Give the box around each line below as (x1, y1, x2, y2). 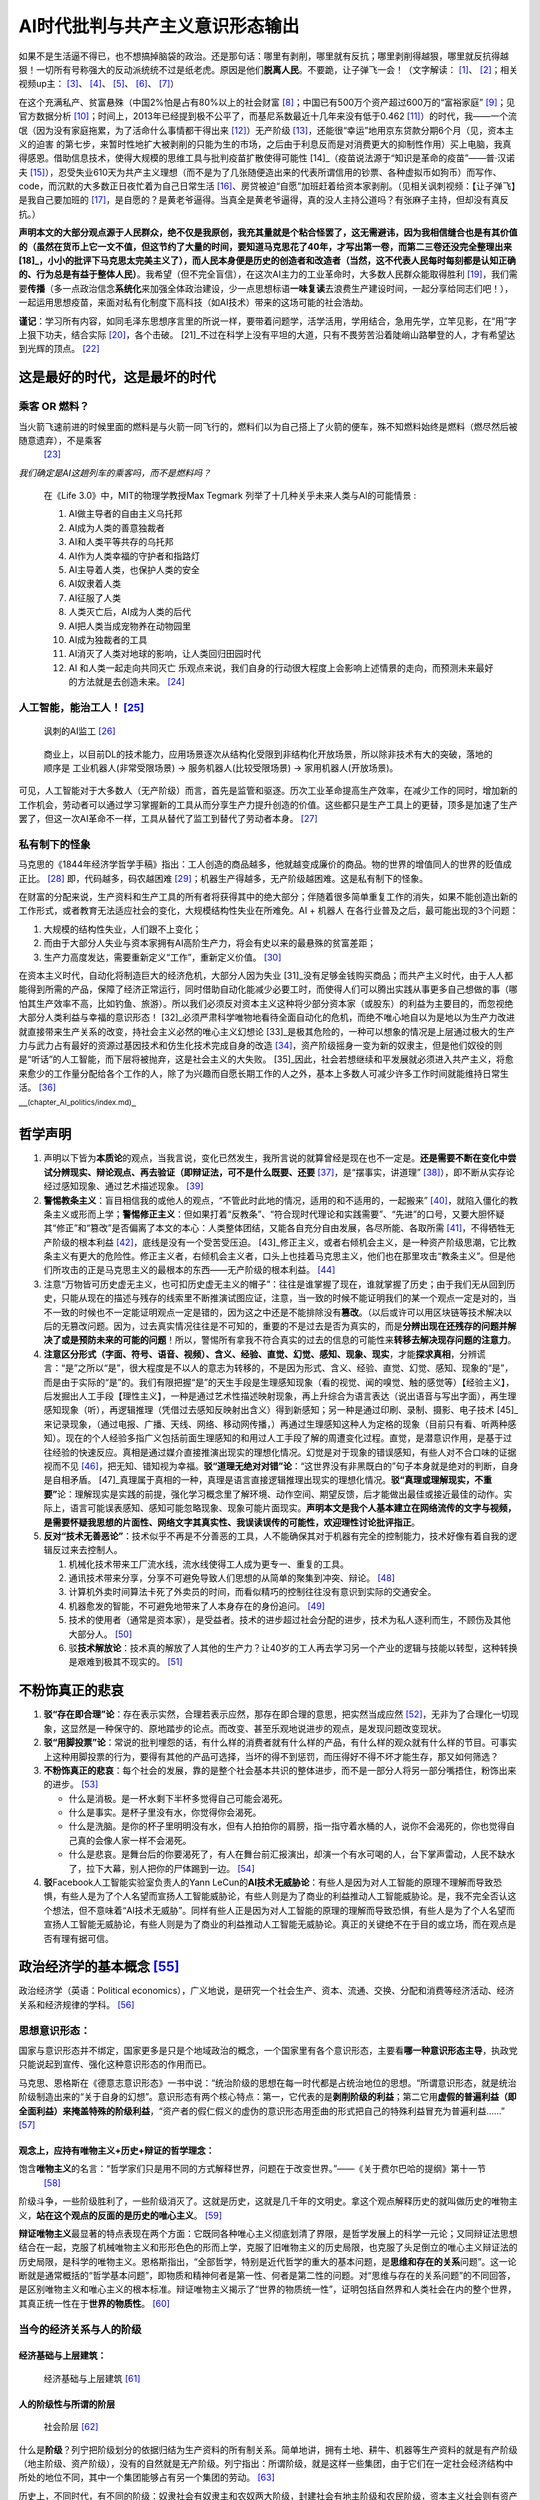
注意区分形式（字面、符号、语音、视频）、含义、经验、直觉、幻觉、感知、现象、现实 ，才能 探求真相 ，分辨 (43, 1348, 477, 1360)
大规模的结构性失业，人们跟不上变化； (43, 923, 202, 935)
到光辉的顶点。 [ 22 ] (18, 343, 100, 355)
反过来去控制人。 (51, 1544, 123, 1556)
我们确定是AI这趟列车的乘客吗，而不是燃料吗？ (18, 466, 212, 479)
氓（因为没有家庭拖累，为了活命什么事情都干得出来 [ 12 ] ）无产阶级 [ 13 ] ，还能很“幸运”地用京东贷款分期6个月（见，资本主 (18, 124, 514, 136)
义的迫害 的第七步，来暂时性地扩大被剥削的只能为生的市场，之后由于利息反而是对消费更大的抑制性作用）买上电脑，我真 (18, 138, 512, 150)
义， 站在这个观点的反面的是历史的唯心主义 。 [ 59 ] (18, 2209, 223, 2221)
